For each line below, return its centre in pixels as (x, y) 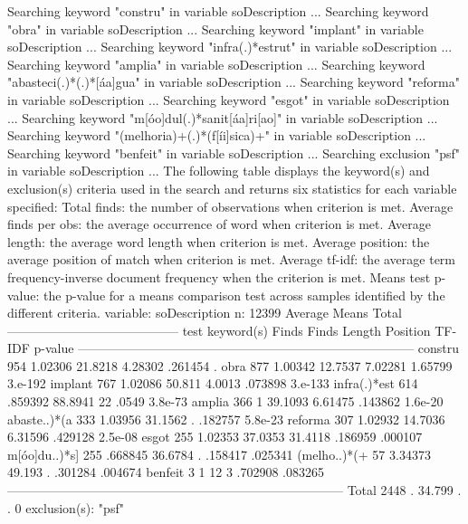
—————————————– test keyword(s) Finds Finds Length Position (219, 330)
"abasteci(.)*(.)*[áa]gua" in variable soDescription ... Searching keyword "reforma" (234, 82)
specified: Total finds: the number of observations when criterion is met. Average (230, 206)
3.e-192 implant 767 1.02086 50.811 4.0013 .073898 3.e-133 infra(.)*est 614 (213, 383)
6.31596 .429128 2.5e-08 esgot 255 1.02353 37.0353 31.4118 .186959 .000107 (215, 437)
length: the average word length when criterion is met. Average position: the (219, 241)
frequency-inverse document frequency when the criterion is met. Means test (219, 276)
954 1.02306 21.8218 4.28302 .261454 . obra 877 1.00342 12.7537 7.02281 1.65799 (230, 365)
